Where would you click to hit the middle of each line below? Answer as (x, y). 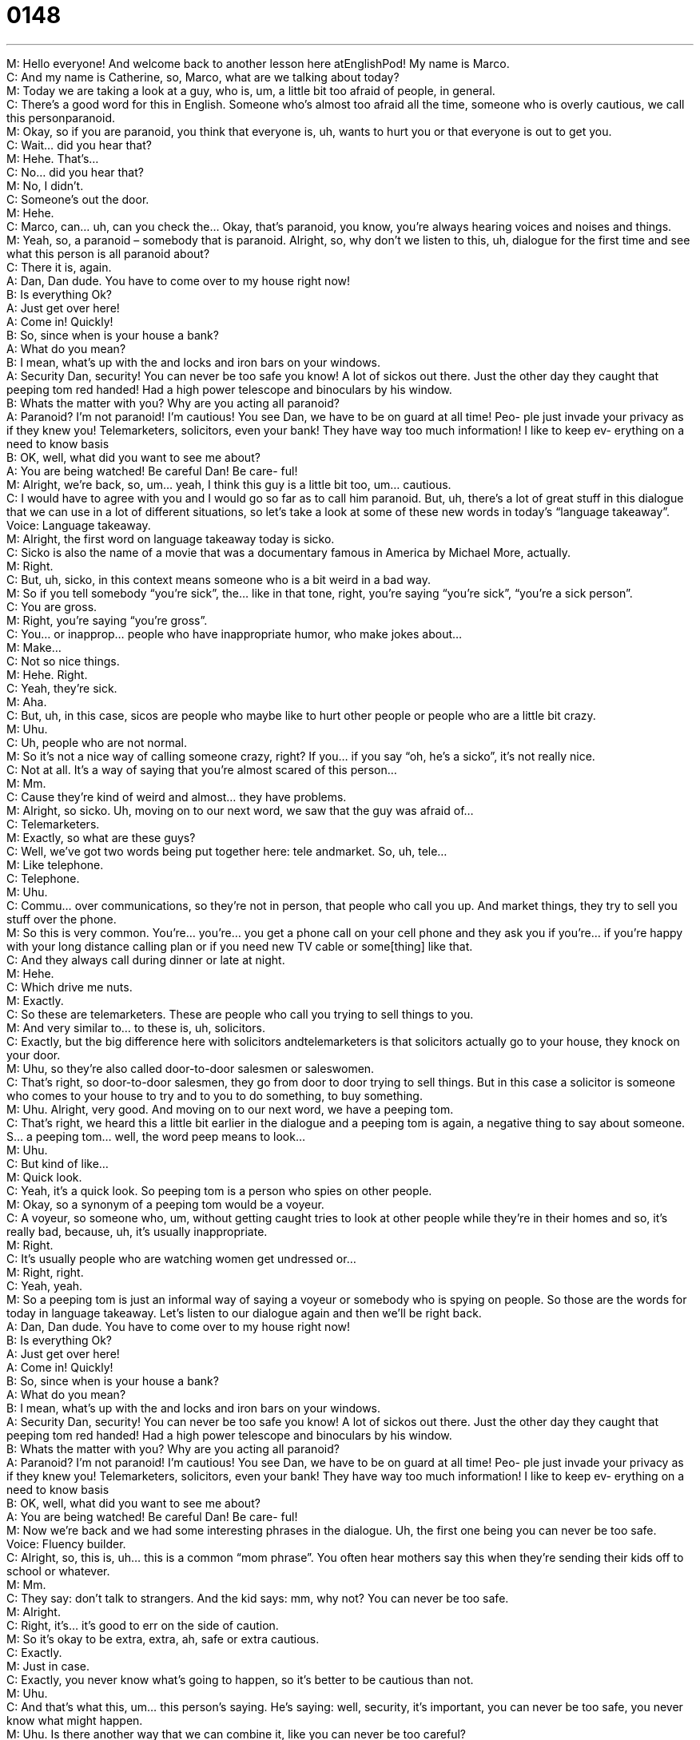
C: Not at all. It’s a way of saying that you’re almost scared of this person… (202, 769)
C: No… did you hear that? (75, 172)
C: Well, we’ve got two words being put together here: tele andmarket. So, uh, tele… (227, 851)
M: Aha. (27, 701)
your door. (34, 1055)
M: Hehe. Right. (47, 674)
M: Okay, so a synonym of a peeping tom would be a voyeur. (165, 1204)
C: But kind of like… (58, 1163)
